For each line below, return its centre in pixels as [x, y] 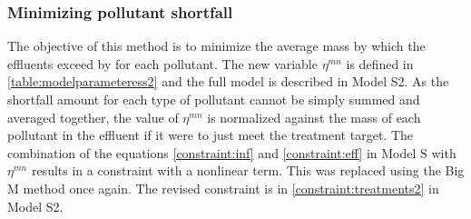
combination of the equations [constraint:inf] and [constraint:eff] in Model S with [232, 152]
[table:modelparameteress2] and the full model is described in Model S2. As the [228, 81]
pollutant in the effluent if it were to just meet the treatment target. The [210, 135]
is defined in [380, 63]
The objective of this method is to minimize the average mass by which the [216, 46]
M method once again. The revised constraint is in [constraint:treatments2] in [223, 188]
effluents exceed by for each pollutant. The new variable [162, 63]
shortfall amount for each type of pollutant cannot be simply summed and [214, 99]
